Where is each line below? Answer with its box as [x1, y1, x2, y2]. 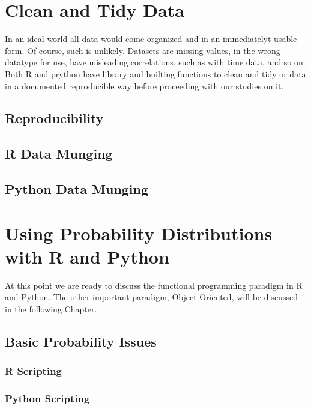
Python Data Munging [5, 180, 149, 198]
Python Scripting [5, 391, 90, 406]
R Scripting [5, 363, 62, 378]
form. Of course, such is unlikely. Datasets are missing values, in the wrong [5, 44, 280, 56]
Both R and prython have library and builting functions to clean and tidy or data [5, 67, 306, 80]
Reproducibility [5, 109, 104, 127]
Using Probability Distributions [5, 220, 273, 245]
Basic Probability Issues [5, 332, 157, 350]
